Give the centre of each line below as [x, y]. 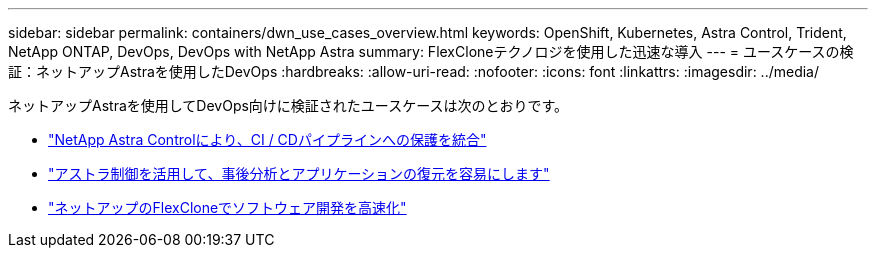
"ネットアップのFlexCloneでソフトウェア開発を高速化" [227, 207]
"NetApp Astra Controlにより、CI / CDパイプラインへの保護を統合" [267, 139]
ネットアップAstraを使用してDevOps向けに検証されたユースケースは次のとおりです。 [288, 105]
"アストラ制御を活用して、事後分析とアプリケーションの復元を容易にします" [299, 173]
